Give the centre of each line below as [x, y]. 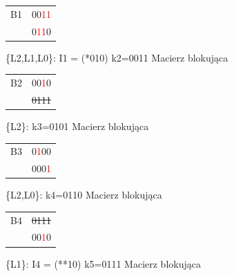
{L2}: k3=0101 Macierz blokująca [77, 126]
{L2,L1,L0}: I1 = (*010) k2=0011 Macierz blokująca [117, 57]
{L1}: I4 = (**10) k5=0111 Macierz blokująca [103, 263]
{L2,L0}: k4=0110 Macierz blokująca [84, 195]
